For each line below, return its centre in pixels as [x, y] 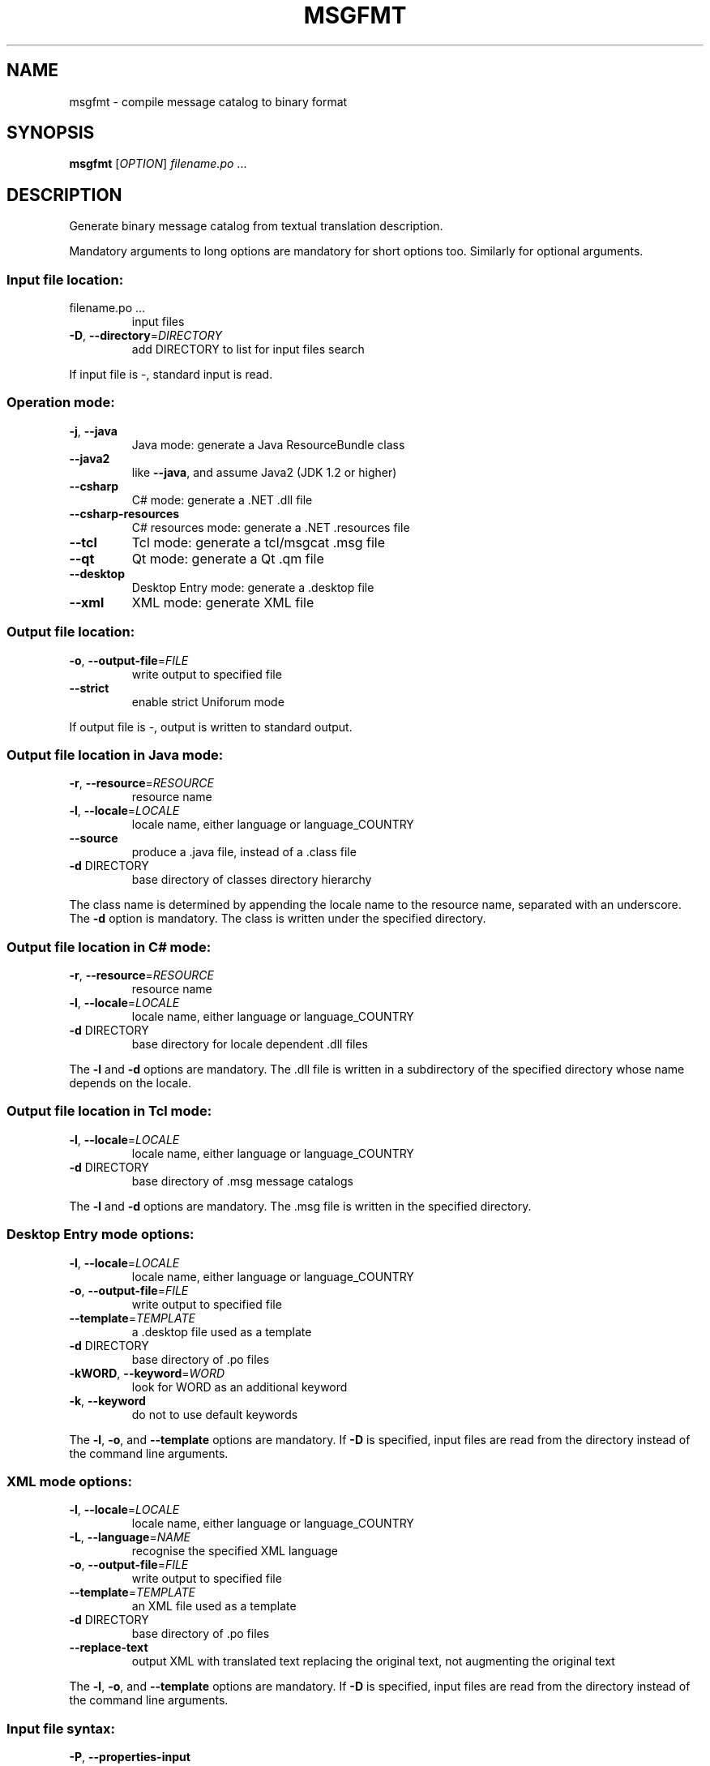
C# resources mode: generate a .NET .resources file [271, 527]
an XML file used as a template [214, 1606]
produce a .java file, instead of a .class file [244, 852]
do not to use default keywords [215, 1414]
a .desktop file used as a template [222, 1331]
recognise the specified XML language [235, 1551]
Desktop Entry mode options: [101, 1234]
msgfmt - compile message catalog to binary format [208, 101]
